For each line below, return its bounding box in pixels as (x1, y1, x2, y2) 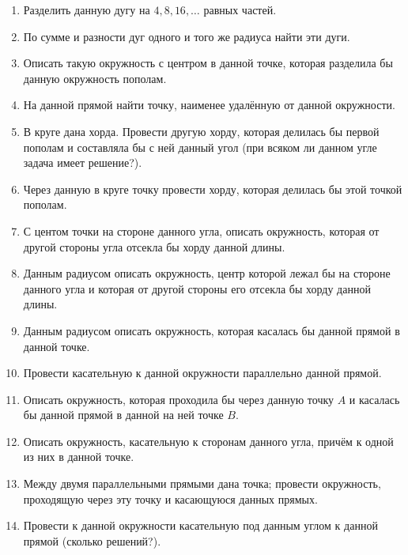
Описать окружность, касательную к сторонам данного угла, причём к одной (23, 432, 394, 449)
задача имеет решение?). (23, 154, 142, 171)
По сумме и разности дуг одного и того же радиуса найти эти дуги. (23, 28, 350, 44)
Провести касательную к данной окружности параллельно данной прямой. (23, 364, 382, 381)
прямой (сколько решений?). (23, 532, 161, 549)
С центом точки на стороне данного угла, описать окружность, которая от (23, 222, 380, 239)
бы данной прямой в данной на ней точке (23, 406, 224, 423)
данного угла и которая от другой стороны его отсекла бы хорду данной (23, 280, 371, 296)
